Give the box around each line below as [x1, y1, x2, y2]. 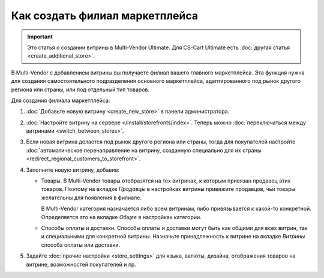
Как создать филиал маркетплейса [11, 9, 198, 22]
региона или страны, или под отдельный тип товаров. [11, 86, 150, 93]
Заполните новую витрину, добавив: [26, 166, 120, 174]
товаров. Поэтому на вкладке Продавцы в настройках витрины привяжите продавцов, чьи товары [41, 186, 296, 193]
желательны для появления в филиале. [41, 194, 142, 201]
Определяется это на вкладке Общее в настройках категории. [41, 213, 202, 220]
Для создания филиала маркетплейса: [11, 97, 110, 104]
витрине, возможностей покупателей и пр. [26, 261, 136, 268]
